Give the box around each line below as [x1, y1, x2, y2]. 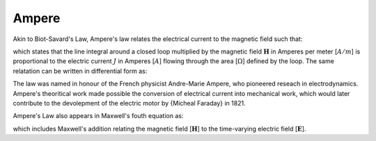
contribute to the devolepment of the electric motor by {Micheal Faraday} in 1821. [13, 99, 246, 107]
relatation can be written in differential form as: [13, 67, 148, 75]
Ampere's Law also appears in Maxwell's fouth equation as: [13, 112, 184, 120]
